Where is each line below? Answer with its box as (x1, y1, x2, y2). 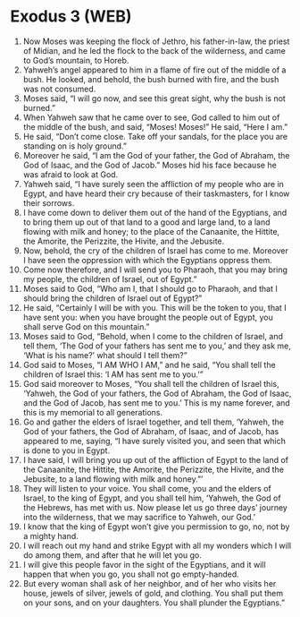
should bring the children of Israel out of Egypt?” (22, 293, 203, 304)
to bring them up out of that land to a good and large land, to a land (22, 217, 271, 227)
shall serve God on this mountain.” (22, 321, 150, 332)
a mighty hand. (22, 530, 79, 541)
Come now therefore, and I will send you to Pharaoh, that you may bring (22, 264, 288, 275)
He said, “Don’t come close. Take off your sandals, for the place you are (22, 131, 288, 141)
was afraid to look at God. (22, 168, 119, 180)
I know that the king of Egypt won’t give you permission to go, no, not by (22, 521, 290, 532)
